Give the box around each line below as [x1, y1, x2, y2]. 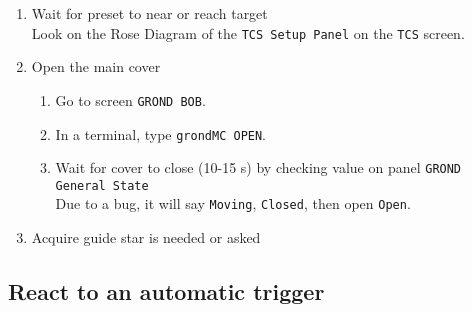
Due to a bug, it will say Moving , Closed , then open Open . [55, 193, 411, 214]
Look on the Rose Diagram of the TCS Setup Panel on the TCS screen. [31, 22, 465, 43]
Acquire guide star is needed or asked [31, 227, 261, 248]
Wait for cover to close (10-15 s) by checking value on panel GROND [55, 157, 462, 178]
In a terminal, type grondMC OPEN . [55, 123, 267, 144]
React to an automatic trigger [8, 276, 325, 307]
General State [55, 178, 149, 193]
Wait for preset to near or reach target [31, 3, 268, 23]
